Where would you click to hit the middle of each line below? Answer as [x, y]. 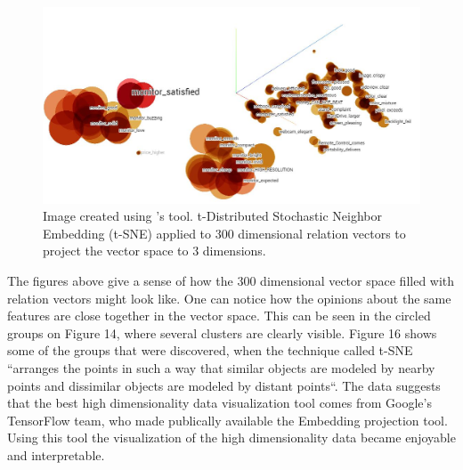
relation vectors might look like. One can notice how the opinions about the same [229, 298]
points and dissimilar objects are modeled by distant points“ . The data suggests [224, 385]
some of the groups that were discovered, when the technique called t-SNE [210, 350]
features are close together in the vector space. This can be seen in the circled [219, 316]
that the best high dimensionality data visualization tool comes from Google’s [219, 403]
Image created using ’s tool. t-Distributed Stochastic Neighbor [212, 216]
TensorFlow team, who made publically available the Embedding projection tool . [227, 420]
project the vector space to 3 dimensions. [154, 251]
